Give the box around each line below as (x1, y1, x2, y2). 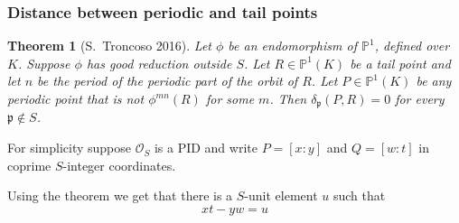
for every (395, 89, 445, 107)
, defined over (374, 36, 450, 55)
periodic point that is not (7, 89, 145, 107)
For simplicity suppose (7, 138, 131, 157)
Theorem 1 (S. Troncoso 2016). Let (7, 36, 211, 55)
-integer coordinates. (62, 155, 176, 174)
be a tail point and (350, 53, 451, 72)
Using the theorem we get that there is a (7, 186, 233, 205)
